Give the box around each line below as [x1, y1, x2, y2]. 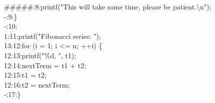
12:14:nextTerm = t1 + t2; [4, 60, 86, 70]
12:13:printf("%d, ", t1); [4, 50, 76, 60]
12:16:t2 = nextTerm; [4, 79, 70, 90]
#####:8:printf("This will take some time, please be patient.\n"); [4, 1, 211, 11]
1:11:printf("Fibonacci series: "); [4, 30, 101, 41]
